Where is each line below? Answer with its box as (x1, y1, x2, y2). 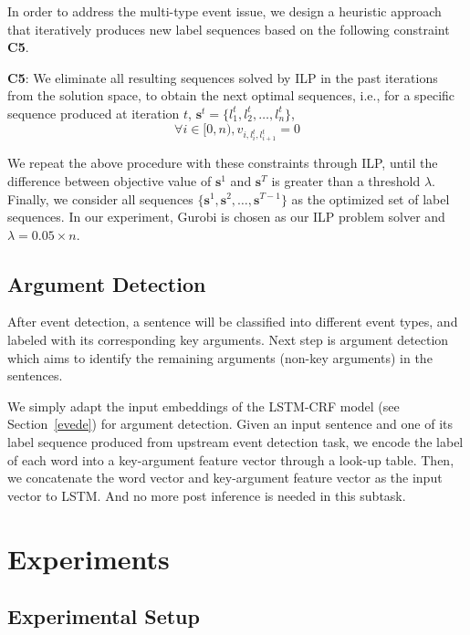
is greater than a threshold (271, 171, 421, 190)
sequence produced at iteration (7, 103, 180, 122)
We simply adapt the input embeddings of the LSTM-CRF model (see (7, 396, 400, 415)
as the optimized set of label (291, 189, 450, 208)
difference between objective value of (7, 171, 212, 190)
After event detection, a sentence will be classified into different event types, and (7, 312, 458, 331)
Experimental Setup (7, 602, 200, 630)
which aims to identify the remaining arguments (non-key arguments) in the (7, 348, 433, 367)
